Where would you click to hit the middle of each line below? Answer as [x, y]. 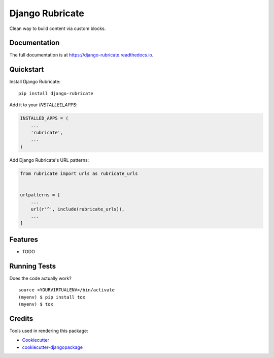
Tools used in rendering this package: [49, 331]
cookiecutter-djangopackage [53, 347]
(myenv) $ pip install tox [52, 297]
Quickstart [27, 69]
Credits [21, 319]
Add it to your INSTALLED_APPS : [44, 105]
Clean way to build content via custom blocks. [58, 28]
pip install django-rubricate [56, 93]
